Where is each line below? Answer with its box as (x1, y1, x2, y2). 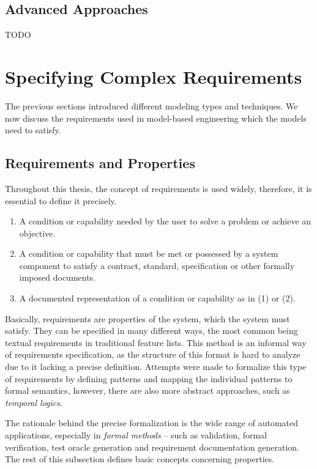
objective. (19, 226, 56, 239)
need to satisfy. (5, 124, 61, 136)
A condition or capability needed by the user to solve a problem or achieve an (19, 215, 311, 227)
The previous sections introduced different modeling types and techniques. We (5, 99, 298, 112)
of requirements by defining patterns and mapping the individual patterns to (5, 372, 293, 385)
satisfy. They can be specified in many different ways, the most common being (5, 324, 298, 337)
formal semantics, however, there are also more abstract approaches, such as (5, 384, 290, 397)
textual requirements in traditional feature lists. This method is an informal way (5, 336, 307, 349)
